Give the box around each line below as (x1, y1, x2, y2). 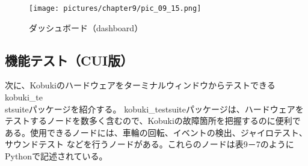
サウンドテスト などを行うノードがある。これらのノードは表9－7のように (5, 138, 294, 150)
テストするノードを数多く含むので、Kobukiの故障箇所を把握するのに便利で (5, 114, 301, 127)
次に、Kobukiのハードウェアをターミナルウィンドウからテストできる (5, 79, 276, 91)
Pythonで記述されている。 (5, 150, 108, 162)
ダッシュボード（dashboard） (29, 21, 143, 34)
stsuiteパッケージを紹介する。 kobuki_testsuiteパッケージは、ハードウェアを (5, 102, 304, 115)
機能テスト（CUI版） (5, 51, 134, 69)
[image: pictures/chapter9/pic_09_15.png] (29, 4, 202, 13)
